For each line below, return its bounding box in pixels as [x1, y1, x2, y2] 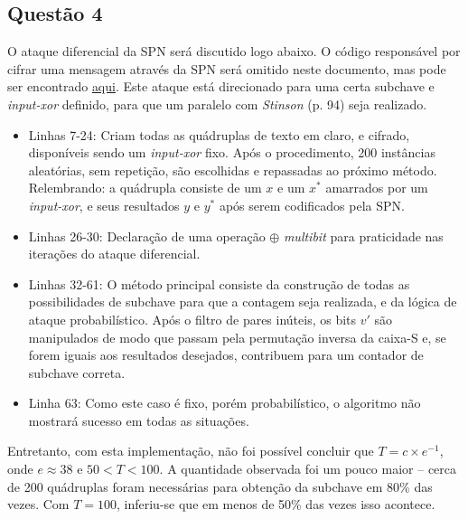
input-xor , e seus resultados [28, 195, 180, 214]
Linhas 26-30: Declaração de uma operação [28, 226, 266, 245]
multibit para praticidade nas [283, 226, 444, 245]
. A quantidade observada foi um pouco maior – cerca [159, 459, 457, 478]
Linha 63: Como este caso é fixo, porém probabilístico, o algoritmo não [28, 393, 421, 412]
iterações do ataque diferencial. [28, 244, 201, 263]
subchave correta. [28, 363, 126, 382]
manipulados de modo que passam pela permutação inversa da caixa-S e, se [28, 327, 446, 346]
